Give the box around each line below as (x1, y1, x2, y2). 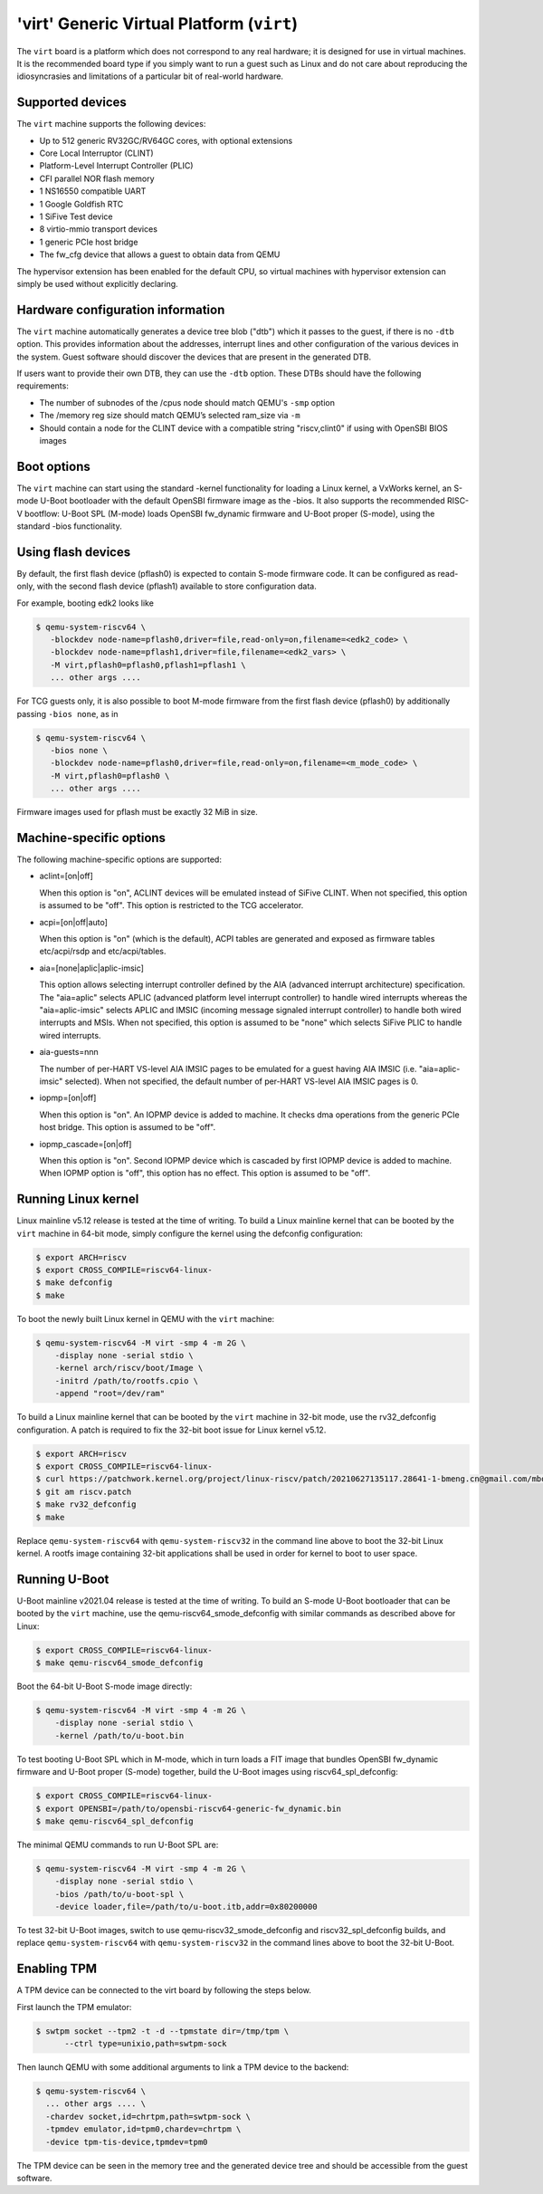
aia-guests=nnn (39, 1047, 99, 1058)
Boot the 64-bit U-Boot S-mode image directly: (16, 1681, 193, 1691)
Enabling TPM (16, 1961, 98, 1977)
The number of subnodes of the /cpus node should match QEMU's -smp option (39, 397, 335, 407)
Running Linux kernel (16, 1192, 139, 1207)
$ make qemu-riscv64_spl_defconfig (35, 1816, 194, 1826)
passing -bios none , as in (16, 708, 119, 719)
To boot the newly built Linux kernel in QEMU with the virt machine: (16, 1313, 275, 1324)
